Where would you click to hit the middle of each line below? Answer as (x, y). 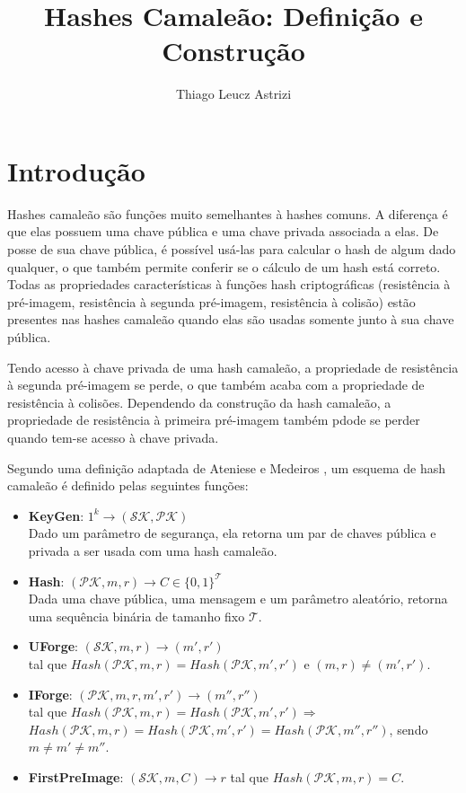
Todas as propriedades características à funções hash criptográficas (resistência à (229, 284)
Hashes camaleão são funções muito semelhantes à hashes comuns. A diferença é (228, 213)
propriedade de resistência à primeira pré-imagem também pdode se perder (214, 420)
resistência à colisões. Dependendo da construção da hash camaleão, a (199, 402)
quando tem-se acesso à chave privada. (113, 437)
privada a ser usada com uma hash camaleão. (153, 550)
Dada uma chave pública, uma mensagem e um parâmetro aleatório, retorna (238, 599)
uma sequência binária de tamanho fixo (136, 616)
